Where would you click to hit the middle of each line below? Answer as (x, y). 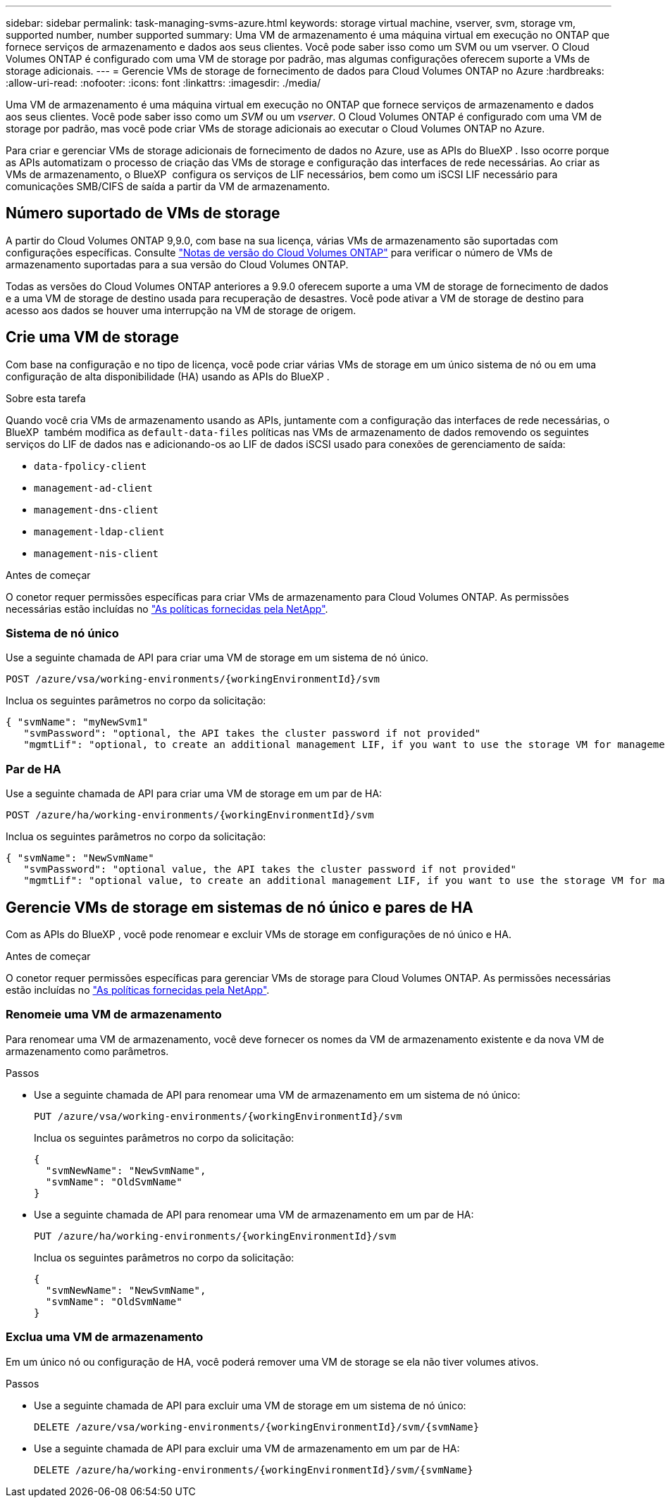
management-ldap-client (99, 531)
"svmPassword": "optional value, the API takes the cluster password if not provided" (270, 869)
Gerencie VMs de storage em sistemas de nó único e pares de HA (240, 907)
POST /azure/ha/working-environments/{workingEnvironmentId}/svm (190, 815)
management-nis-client (97, 553)
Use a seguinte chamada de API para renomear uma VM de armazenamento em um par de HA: (254, 1214)
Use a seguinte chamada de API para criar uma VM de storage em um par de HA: (194, 794)
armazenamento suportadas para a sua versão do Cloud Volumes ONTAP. (177, 264)
